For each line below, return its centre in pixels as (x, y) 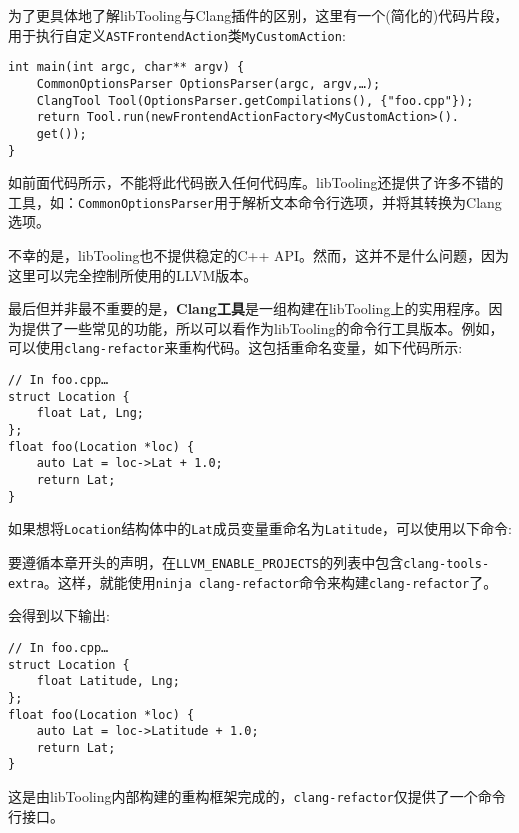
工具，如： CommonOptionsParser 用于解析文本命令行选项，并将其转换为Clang (255, 201)
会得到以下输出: (59, 615)
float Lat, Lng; (90, 413)
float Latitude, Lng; (108, 681)
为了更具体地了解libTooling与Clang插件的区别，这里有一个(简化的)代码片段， (258, 15)
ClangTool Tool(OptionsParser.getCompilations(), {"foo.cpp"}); (255, 100)
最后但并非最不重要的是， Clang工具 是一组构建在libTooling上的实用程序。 (248, 308)
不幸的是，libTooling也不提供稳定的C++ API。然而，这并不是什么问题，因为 (259, 255)
